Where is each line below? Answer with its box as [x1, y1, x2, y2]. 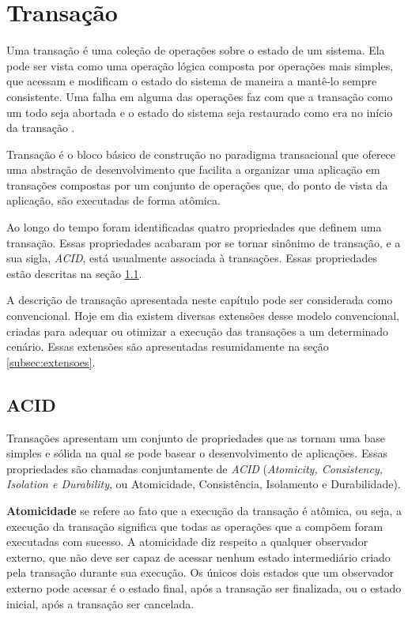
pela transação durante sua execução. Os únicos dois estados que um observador [6, 564, 395, 581]
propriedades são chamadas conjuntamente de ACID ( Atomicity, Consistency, [6, 460, 383, 476]
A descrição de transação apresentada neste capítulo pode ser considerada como [6, 292, 393, 308]
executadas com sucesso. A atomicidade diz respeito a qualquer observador [6, 533, 368, 550]
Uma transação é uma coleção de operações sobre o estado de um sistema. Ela [6, 42, 385, 58]
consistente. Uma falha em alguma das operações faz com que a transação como [6, 88, 393, 104]
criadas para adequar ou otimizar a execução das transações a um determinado [6, 322, 389, 339]
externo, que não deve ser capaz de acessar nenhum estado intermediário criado [6, 548, 391, 565]
